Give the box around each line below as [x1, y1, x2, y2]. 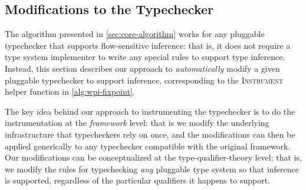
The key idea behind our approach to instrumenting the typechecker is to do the [5, 105, 295, 117]
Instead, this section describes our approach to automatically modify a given [5, 62, 280, 74]
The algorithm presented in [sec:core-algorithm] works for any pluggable [5, 28, 265, 40]
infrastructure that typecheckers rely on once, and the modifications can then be [5, 128, 295, 140]
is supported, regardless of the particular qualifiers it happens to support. [5, 174, 271, 186]
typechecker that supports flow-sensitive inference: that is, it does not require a [5, 39, 291, 51]
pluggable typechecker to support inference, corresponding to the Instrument [5, 74, 284, 86]
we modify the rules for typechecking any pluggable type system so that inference [5, 162, 300, 175]
